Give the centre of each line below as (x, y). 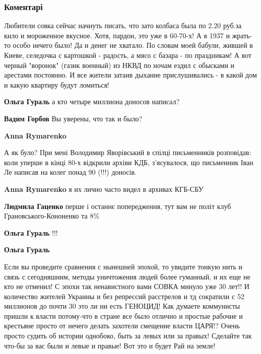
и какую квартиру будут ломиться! (57, 84)
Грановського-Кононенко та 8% (52, 216)
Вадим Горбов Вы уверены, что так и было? (73, 118)
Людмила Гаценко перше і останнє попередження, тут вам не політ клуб (118, 206)
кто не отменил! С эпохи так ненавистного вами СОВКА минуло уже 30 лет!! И (127, 286)
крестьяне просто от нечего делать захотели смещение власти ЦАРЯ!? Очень (122, 326)
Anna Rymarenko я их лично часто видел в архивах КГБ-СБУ (104, 189)
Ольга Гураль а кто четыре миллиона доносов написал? (92, 101)
